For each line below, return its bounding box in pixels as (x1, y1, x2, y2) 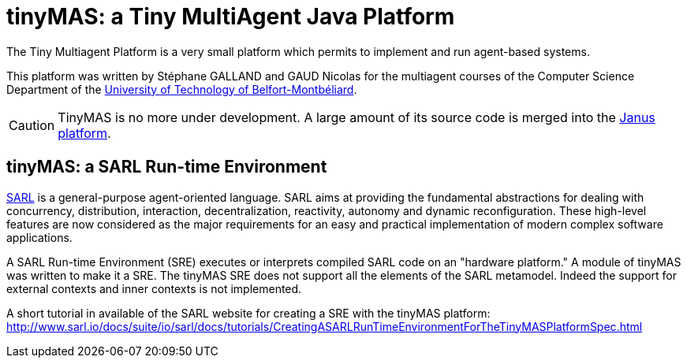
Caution (9, 117, 55, 133)
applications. (6, 230, 73, 244)
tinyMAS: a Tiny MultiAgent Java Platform (6, 3, 455, 30)
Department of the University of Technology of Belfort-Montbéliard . (6, 82, 357, 96)
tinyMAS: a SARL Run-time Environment (6, 157, 327, 177)
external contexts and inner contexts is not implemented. (6, 281, 302, 295)
